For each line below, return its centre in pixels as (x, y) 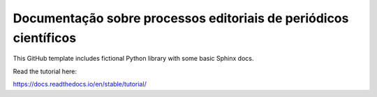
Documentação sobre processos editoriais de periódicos (181, 18)
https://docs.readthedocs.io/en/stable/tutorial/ (80, 84)
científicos (45, 38)
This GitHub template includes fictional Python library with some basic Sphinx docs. (133, 59)
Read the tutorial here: (45, 71)
